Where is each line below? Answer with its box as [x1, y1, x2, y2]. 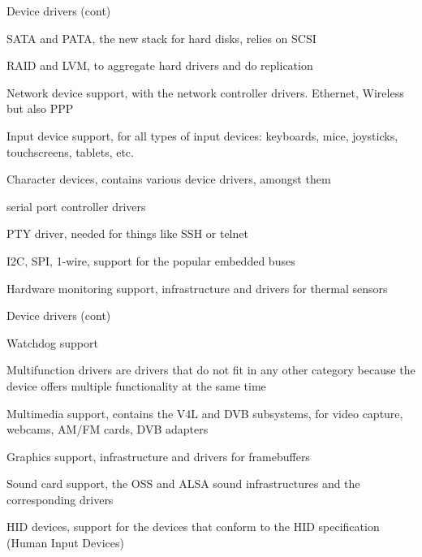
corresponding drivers [6, 490, 114, 507]
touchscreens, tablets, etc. [6, 143, 134, 160]
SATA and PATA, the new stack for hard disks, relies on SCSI [6, 29, 316, 46]
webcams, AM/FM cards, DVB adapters [6, 421, 209, 438]
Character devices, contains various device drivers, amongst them [6, 171, 331, 188]
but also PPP [6, 100, 74, 117]
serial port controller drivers [6, 197, 146, 214]
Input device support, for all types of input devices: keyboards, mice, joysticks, [6, 127, 398, 144]
